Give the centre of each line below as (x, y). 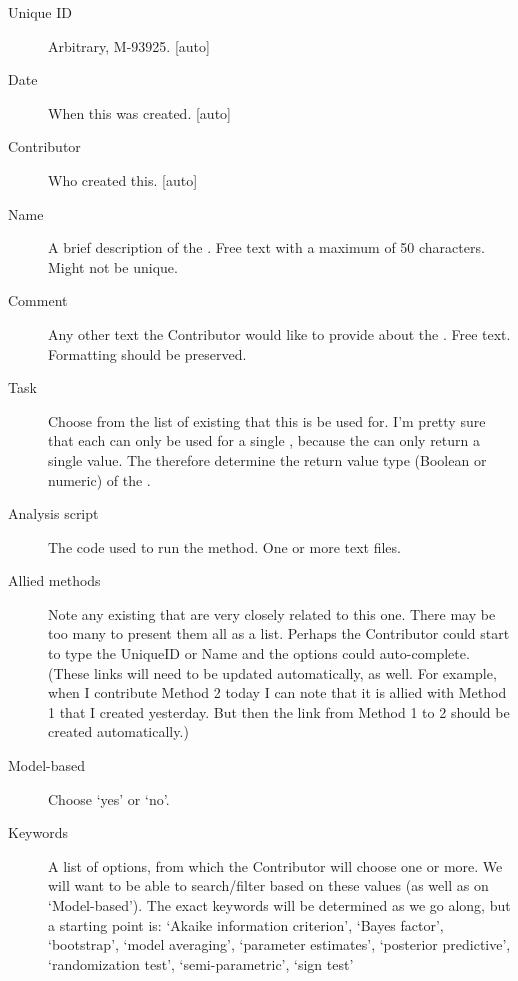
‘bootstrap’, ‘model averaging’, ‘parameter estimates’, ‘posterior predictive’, (279, 944)
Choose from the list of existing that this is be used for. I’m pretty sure (267, 420)
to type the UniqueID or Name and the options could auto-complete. (259, 653)
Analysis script (53, 513)
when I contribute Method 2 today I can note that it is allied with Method (277, 692)
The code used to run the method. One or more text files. (224, 546)
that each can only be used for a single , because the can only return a (264, 440)
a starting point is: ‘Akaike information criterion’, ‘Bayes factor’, (246, 924)
